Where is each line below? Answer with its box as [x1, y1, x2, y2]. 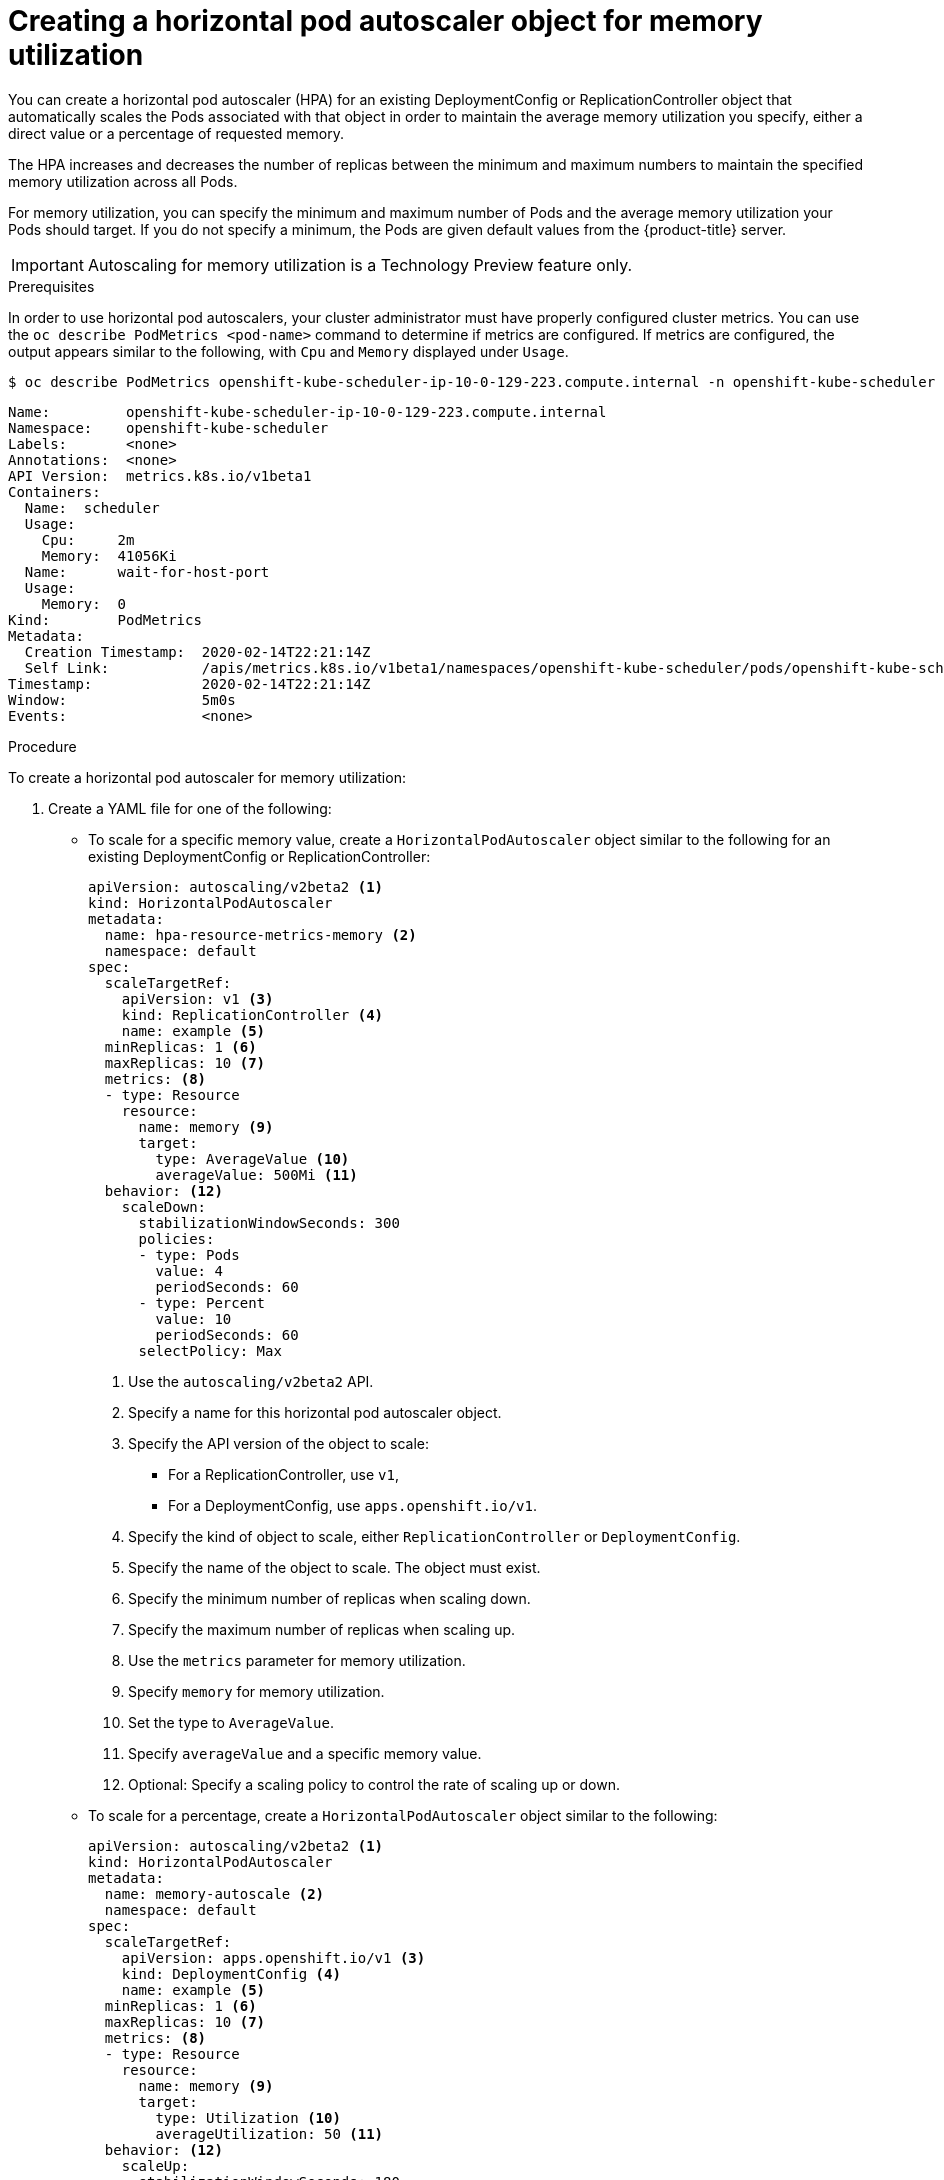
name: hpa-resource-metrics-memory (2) [104, 926, 417, 943]
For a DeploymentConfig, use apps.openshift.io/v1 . [168, 1496, 538, 1514]
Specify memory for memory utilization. [128, 1682, 385, 1700]
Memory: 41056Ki [41, 547, 177, 564]
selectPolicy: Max [138, 1342, 282, 1359]
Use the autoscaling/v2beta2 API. [128, 1372, 374, 1390]
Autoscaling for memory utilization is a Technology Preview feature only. [87, 254, 633, 275]
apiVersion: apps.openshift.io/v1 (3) [121, 1949, 426, 1966]
